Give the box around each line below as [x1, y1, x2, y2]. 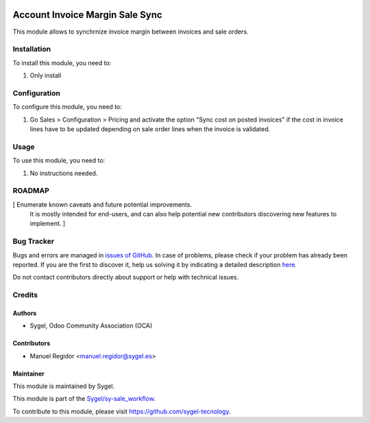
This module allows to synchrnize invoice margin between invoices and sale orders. [12, 27, 249, 36]
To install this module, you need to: [12, 58, 112, 67]
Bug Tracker [12, 237, 55, 247]
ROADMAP [12, 186, 49, 196]
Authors [12, 309, 37, 317]
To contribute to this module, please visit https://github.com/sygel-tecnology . [12, 407, 231, 415]
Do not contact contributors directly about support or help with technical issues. [12, 273, 239, 282]
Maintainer [12, 369, 45, 378]
